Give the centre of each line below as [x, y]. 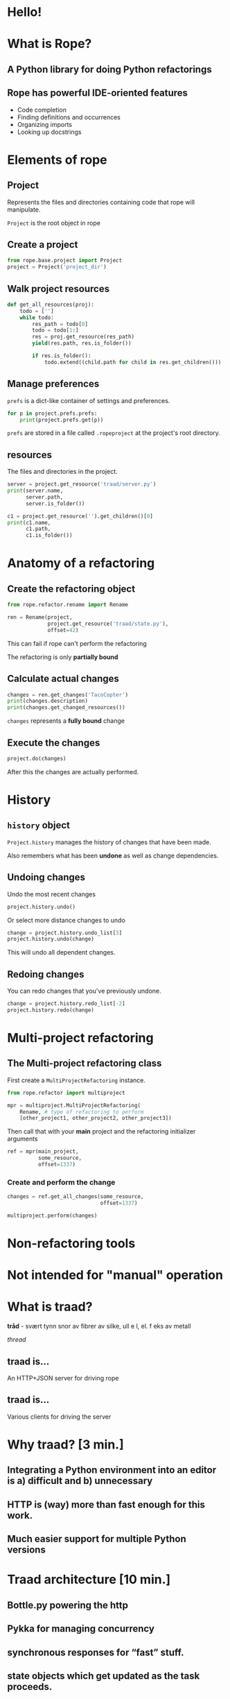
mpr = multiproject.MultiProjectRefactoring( [74, 1105]
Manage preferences [53, 384]
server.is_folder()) [55, 504]
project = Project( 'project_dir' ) [57, 267]
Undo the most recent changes [51, 894]
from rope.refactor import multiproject [67, 1093]
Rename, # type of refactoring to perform [82, 1112]
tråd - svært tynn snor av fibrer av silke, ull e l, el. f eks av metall [99, 1326]
